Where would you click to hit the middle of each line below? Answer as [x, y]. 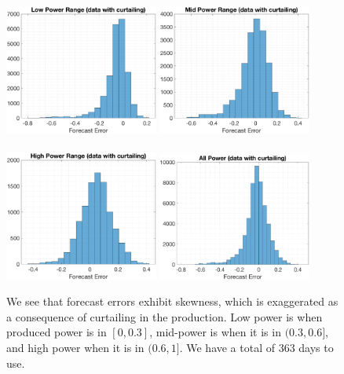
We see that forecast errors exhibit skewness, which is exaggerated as [172, 301]
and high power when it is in [75, 347]
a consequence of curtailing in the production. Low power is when [165, 316]
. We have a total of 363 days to [256, 347]
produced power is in [57, 332]
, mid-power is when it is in [215, 332]
